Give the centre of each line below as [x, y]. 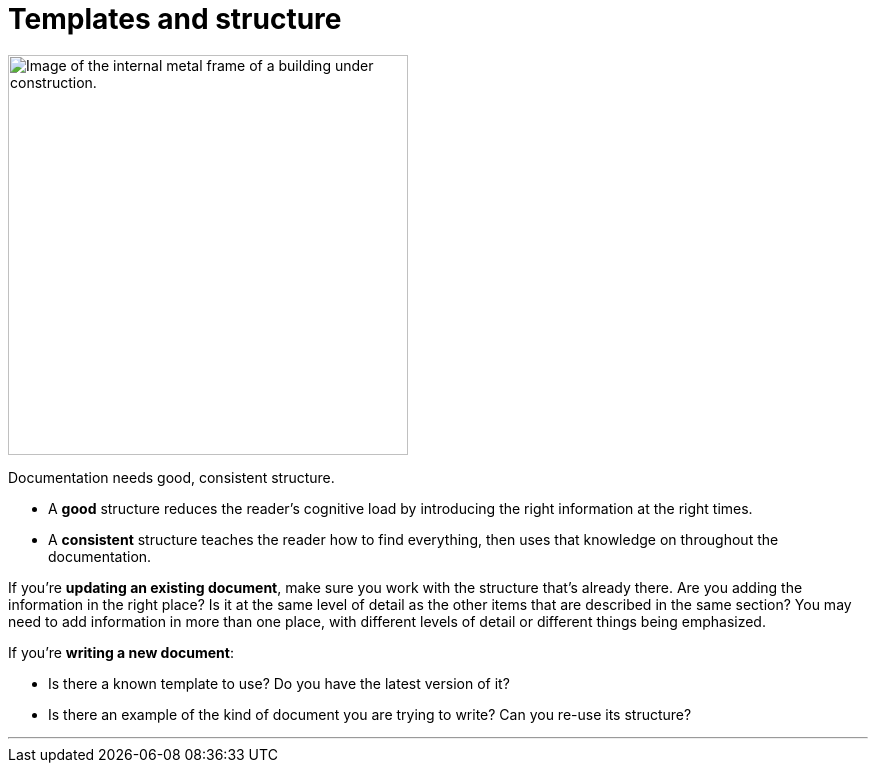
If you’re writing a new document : [121, 652]
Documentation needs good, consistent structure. [171, 477]
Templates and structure [175, 19]
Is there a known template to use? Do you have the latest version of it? [279, 683]
